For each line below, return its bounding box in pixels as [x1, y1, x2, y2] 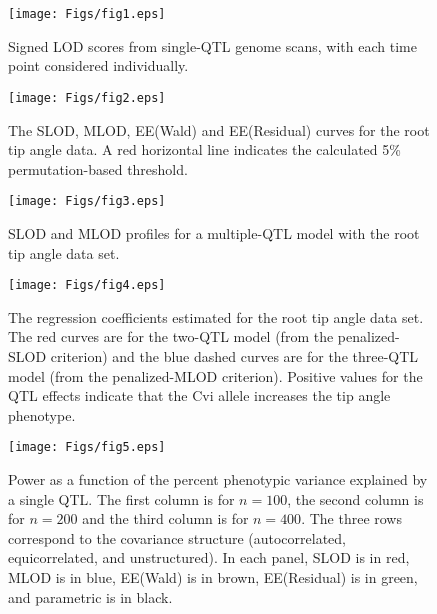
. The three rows [301, 508, 402, 529]
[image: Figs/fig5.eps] [8, 440, 166, 455]
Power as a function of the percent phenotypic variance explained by [8, 469, 428, 489]
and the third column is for [82, 508, 249, 529]
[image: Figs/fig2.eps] [8, 90, 166, 105]
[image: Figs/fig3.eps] [8, 194, 166, 209]
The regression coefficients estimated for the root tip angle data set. [8, 306, 424, 327]
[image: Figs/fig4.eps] [8, 278, 166, 293]
